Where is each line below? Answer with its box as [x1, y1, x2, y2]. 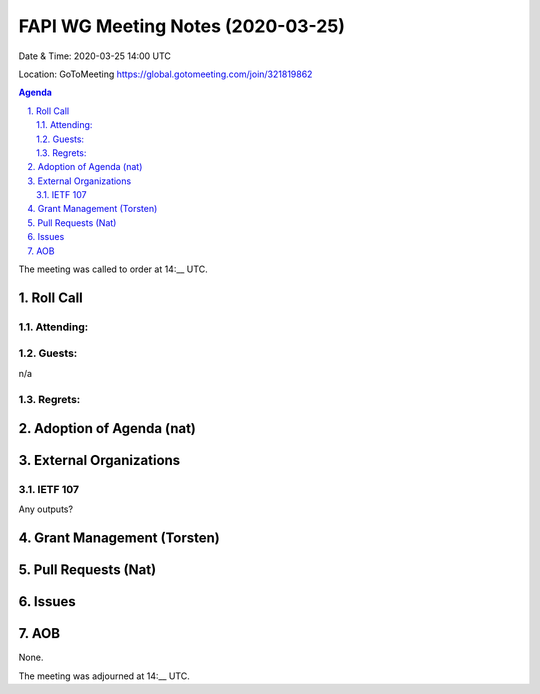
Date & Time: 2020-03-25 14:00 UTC [18, 50, 172, 62]
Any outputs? [18, 503, 74, 515]
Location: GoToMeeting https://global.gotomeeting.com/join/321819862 [18, 68, 313, 80]
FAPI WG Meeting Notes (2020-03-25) [18, 15, 345, 37]
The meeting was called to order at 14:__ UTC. [18, 263, 209, 275]
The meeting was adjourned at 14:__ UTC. [18, 670, 190, 682]
